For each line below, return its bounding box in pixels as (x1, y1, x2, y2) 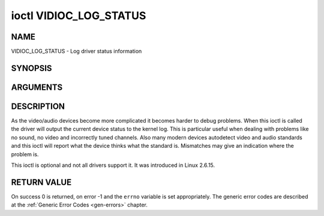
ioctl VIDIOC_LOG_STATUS (11, 9, 146, 22)
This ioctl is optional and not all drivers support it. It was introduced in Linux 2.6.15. (11, 162, 215, 169)
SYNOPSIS (11, 63, 52, 73)
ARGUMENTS (11, 82, 63, 92)
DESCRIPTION (11, 101, 65, 111)
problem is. (11, 150, 39, 158)
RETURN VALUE (11, 177, 72, 187)
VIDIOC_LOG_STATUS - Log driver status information (11, 48, 142, 55)
